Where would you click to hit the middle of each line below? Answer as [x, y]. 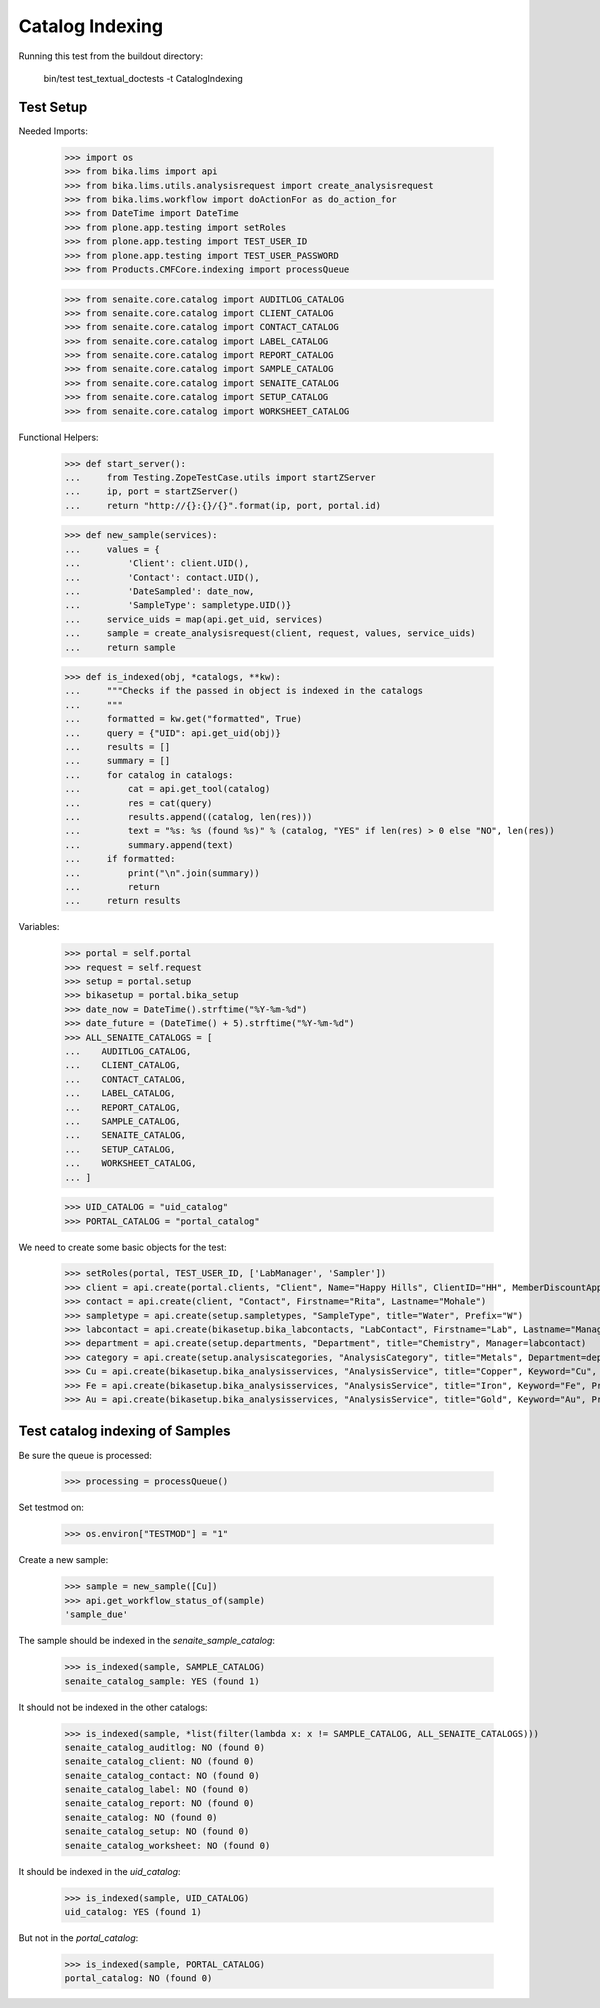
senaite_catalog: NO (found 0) [141, 1817]
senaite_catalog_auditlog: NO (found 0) [164, 1747]
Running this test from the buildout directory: [111, 56]
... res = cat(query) [138, 803]
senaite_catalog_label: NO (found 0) [157, 1789]
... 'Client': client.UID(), [157, 563]
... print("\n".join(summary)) [162, 873]
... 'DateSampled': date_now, [159, 591]
